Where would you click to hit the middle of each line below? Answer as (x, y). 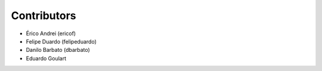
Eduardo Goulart (46, 58)
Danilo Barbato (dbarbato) (58, 50)
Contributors (44, 16)
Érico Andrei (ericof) (51, 33)
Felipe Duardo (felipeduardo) (61, 41)
